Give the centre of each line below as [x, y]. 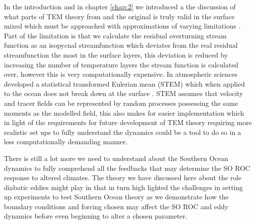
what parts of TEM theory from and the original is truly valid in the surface [119, 16]
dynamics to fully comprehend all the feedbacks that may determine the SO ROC [127, 168]
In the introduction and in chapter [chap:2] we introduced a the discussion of [120, 6]
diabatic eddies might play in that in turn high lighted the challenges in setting [124, 187]
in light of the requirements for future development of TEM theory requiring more [128, 122]
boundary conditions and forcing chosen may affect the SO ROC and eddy [116, 206]
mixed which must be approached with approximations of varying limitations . [122, 26]
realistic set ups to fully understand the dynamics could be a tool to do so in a [123, 132]
